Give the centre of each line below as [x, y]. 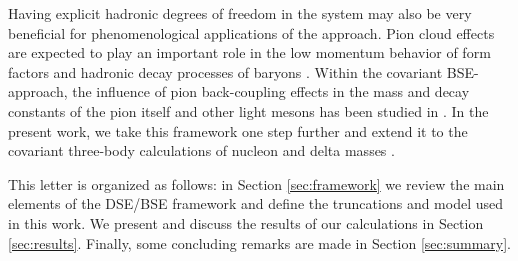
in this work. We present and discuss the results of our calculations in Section [246, 222]
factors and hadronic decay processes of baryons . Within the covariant [225, 71]
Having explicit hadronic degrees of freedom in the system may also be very [240, 13]
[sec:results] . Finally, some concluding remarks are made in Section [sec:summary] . [259, 242]
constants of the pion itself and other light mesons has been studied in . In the [248, 110]
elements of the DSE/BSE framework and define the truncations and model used [256, 203]
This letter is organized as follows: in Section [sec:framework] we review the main [256, 183]
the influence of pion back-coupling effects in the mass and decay [271, 91]
